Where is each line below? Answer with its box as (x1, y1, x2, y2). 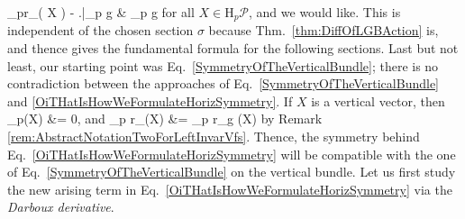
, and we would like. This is (249, 3, 401, 21)
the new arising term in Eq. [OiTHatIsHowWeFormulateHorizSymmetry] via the (7, 179, 452, 198)
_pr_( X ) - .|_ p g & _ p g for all (7, 3, 195, 21)
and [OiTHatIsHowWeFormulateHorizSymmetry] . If (7, 91, 293, 110)
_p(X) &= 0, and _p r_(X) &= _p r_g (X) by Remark (7, 109, 323, 128)
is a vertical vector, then (311, 91, 445, 110)
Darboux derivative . (7, 197, 114, 216)
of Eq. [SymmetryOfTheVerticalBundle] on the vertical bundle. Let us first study (7, 162, 456, 181)
